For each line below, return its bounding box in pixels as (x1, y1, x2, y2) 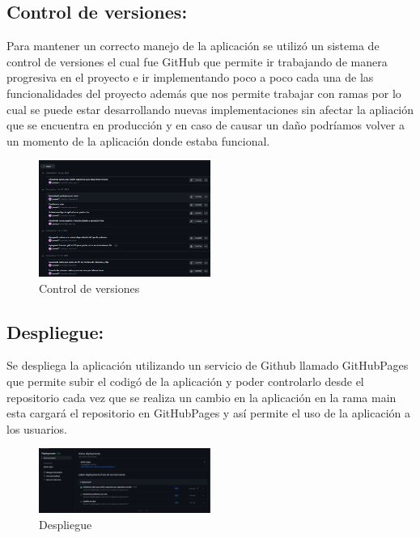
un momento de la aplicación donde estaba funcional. (6, 132, 270, 149)
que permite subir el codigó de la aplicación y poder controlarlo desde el (6, 373, 364, 390)
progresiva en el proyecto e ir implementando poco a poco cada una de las (6, 69, 374, 86)
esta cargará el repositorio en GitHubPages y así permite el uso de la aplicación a (6, 405, 410, 422)
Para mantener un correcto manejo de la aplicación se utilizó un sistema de (6, 37, 380, 54)
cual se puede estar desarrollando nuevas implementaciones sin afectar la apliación (6, 100, 414, 117)
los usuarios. (6, 420, 67, 437)
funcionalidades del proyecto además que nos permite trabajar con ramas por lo (6, 84, 401, 101)
